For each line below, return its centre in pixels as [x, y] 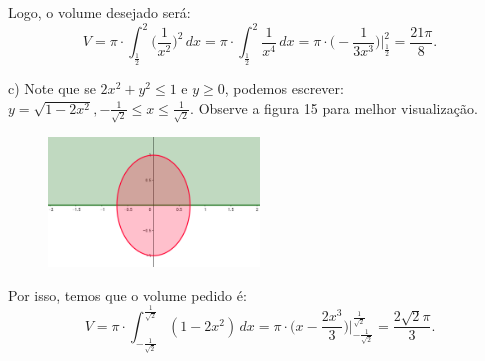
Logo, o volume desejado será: [99, 12]
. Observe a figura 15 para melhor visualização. [334, 107]
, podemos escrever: [284, 88]
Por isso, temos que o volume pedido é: [127, 294]
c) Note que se [52, 88]
